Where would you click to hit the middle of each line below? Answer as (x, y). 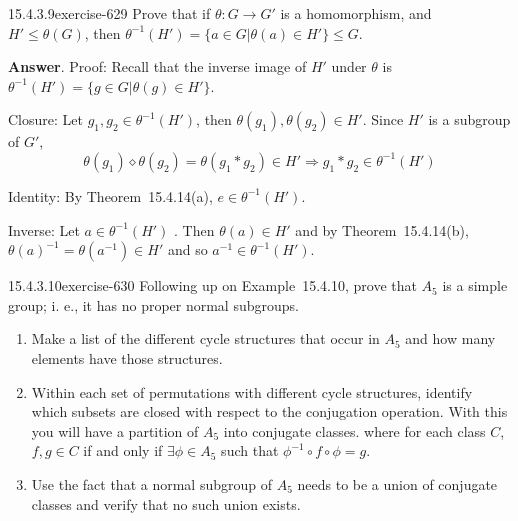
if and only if (123, 450)
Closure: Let (45, 119)
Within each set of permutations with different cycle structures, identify (252, 391)
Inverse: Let (44, 229)
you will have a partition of (115, 430)
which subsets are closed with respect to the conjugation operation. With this (269, 411)
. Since (383, 119)
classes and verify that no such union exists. (166, 503)
